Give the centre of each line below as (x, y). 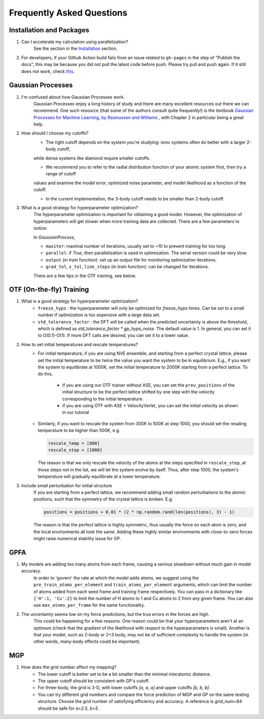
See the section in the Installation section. (76, 48)
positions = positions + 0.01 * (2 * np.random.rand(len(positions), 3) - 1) (139, 512)
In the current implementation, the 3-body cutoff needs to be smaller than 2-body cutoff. (135, 198)
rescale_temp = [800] (74, 443)
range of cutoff (61, 174)
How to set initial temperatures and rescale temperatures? (80, 344)
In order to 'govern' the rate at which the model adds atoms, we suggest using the (116, 578)
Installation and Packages (49, 30)
